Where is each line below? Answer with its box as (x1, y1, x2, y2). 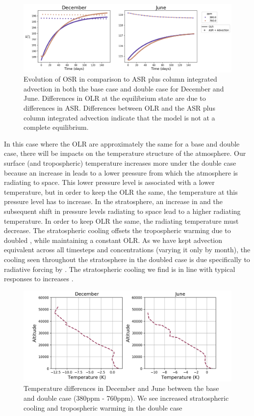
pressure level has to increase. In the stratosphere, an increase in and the (4, 196, 223, 207)
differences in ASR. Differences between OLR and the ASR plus (24, 103, 215, 113)
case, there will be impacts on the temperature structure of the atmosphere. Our (4, 148, 246, 158)
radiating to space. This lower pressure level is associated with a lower (4, 177, 215, 187)
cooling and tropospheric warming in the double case (24, 402, 182, 413)
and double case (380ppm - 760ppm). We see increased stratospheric (24, 393, 229, 403)
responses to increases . (4, 273, 74, 284)
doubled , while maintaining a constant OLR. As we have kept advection (4, 235, 223, 245)
